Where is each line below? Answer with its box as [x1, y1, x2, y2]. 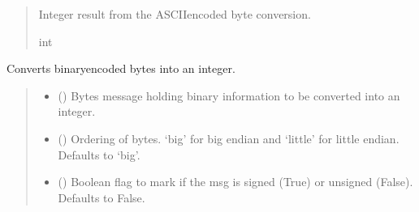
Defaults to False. [58, 189, 145, 206]
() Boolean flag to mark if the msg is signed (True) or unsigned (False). [58, 173, 413, 190]
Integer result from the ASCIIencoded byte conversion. [38, 6, 311, 22]
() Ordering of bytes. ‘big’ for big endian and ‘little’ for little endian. [58, 129, 400, 146]
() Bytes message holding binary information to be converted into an [58, 87, 400, 104]
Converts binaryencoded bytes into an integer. [6, 60, 235, 77]
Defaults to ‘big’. [58, 146, 140, 163]
